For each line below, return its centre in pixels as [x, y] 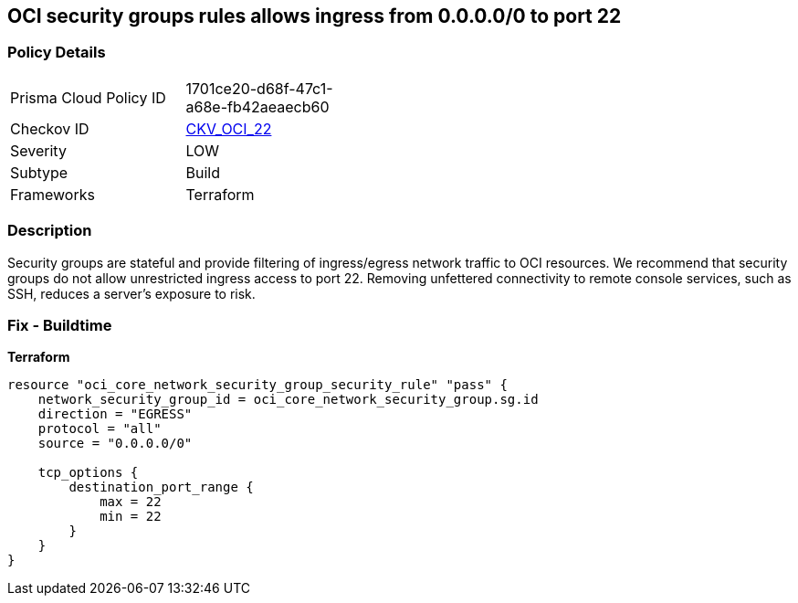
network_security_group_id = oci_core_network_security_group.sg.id [288, 400]
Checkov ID [50, 128]
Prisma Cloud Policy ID [88, 97]
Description [50, 231]
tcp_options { [88, 473]
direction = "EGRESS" [115, 414]
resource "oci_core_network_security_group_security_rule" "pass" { [257, 385]
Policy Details [57, 53]
